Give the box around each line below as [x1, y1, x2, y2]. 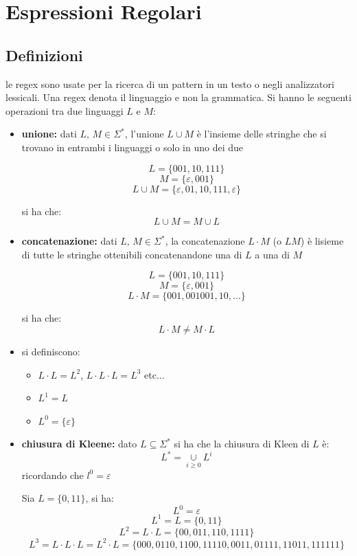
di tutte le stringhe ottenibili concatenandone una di [21, 247, 242, 261]
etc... [144, 367, 165, 381]
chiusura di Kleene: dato [21, 436, 137, 451]
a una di [255, 247, 290, 261]
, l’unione [124, 126, 164, 141]
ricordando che [21, 467, 84, 482]
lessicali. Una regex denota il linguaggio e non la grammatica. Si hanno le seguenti [5, 90, 352, 104]
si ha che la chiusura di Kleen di [174, 436, 310, 451]
